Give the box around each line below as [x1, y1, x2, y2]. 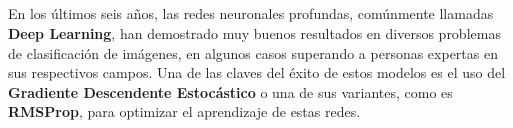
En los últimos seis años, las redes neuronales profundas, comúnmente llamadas [8, 3, 494, 24]
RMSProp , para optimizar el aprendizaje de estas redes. [8, 101, 361, 122]
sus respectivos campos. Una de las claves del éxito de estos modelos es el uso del [8, 62, 506, 83]
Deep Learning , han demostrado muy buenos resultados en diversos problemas [8, 22, 501, 43]
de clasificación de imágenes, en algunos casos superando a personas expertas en [8, 42, 498, 63]
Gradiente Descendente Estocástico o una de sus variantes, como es [8, 81, 453, 102]
